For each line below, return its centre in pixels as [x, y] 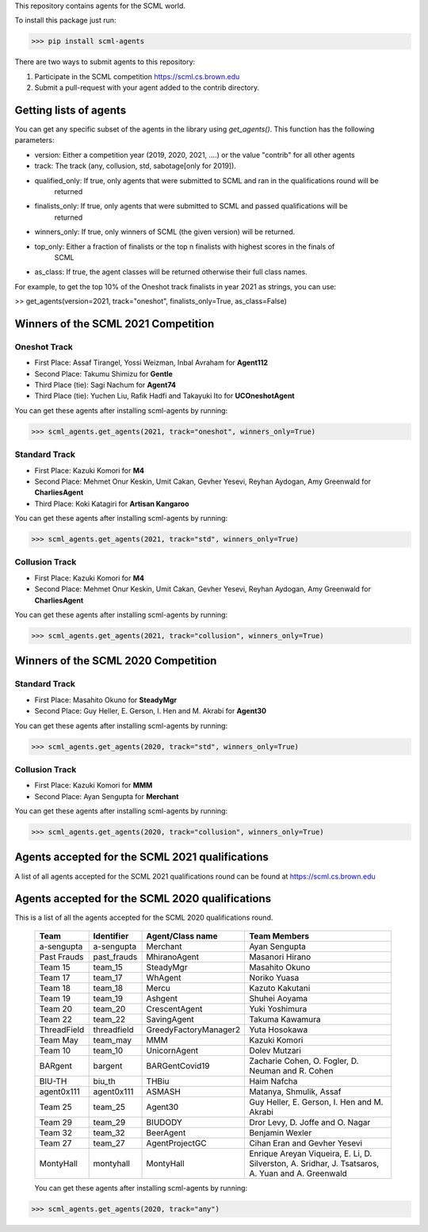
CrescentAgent [174, 1008]
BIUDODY [164, 1122]
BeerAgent [166, 1132]
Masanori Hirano [280, 957]
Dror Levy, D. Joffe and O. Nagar [310, 1122]
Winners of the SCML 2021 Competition [115, 324]
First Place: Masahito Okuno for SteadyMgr [106, 700]
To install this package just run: [65, 21]
